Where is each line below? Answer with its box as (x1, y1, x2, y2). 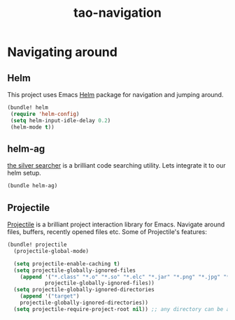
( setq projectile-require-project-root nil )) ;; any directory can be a (13, 305, 230, 312)
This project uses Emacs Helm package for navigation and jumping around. (7, 91, 224, 99)
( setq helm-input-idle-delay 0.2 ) (10, 117, 111, 124)
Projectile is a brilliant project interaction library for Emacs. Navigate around (7, 220, 225, 228)
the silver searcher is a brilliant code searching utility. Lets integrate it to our (7, 161, 226, 170)
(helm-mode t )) (10, 124, 55, 131)
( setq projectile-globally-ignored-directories (13, 286, 155, 293)
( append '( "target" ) (20, 293, 80, 300)
